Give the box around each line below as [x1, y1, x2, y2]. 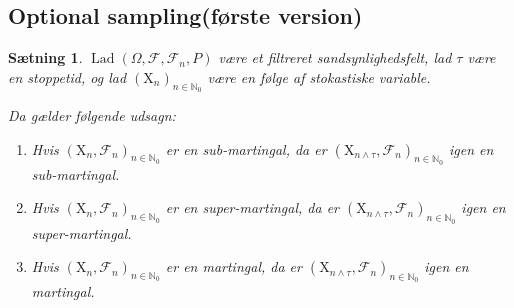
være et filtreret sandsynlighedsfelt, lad [218, 47, 452, 68]
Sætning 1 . [8, 47, 83, 68]
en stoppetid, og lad [8, 66, 127, 87]
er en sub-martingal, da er [165, 138, 327, 159]
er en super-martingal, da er [165, 197, 339, 218]
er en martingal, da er [165, 256, 302, 277]
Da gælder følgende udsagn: [8, 105, 176, 125]
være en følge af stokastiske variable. [207, 66, 431, 87]
